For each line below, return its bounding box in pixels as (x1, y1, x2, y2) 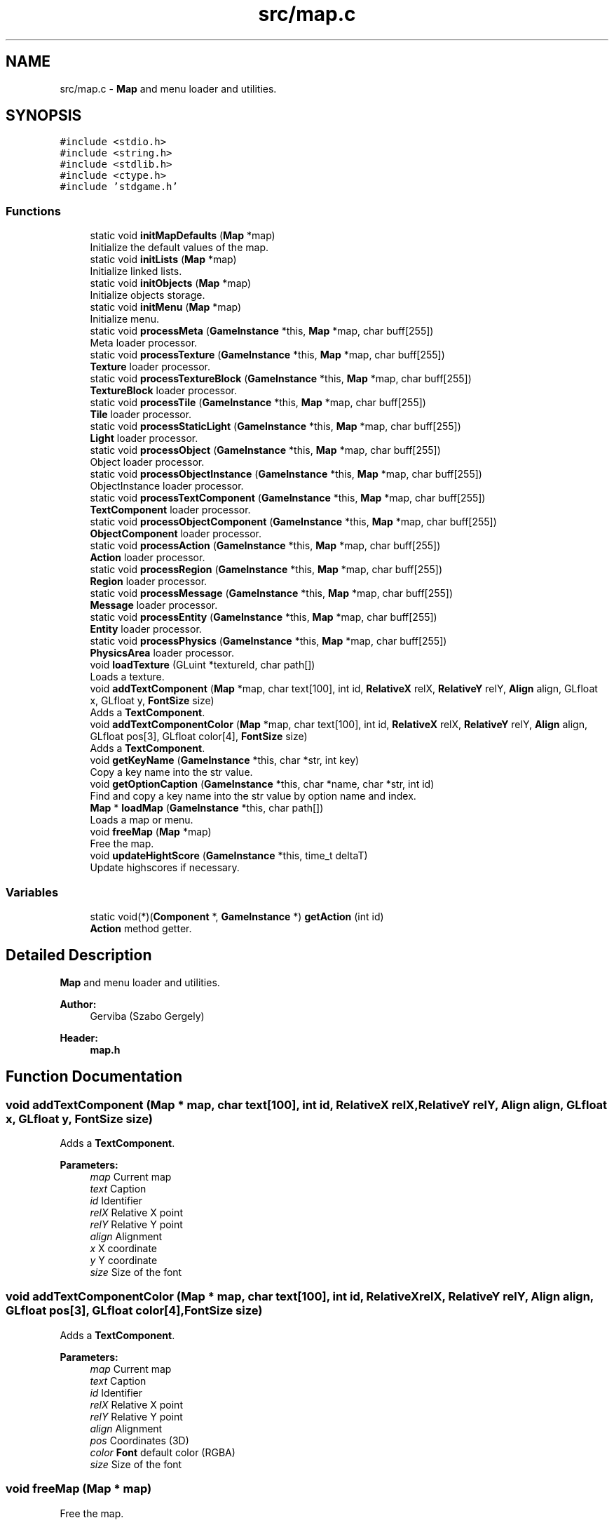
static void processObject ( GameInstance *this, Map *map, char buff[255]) (90, 444, 441, 457)
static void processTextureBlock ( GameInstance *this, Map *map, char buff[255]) (90, 372, 472, 385)
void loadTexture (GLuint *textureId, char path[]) (90, 659, 315, 671)
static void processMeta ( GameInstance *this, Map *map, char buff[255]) (90, 325, 434, 337)
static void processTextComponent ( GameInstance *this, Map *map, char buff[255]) (90, 492, 486, 504)
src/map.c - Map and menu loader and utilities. (60, 82, 277, 95)
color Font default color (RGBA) (90, 1446, 236, 1458)
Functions (6, 203, 61, 218)
